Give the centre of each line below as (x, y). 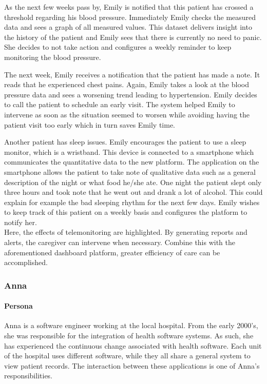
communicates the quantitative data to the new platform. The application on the (132, 162)
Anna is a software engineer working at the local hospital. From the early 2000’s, (131, 325)
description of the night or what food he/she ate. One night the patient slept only (133, 182)
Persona (18, 306)
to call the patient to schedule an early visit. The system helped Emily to (120, 104)
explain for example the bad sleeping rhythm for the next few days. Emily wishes (132, 202)
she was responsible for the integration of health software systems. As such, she (129, 336)
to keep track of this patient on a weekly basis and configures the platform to (126, 212)
